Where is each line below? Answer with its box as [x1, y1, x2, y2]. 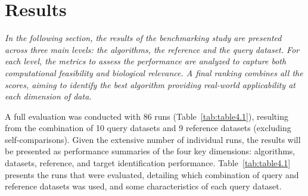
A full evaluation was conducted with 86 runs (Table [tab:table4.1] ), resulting [5, 110, 288, 122]
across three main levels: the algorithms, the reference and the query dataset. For [5, 43, 300, 55]
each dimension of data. [5, 90, 92, 102]
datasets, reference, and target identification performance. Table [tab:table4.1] [5, 157, 291, 169]
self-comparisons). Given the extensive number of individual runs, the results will [5, 133, 301, 145]
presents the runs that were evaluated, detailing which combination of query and [5, 168, 299, 181]
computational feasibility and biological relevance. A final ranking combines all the [5, 66, 303, 79]
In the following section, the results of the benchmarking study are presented [5, 32, 282, 44]
